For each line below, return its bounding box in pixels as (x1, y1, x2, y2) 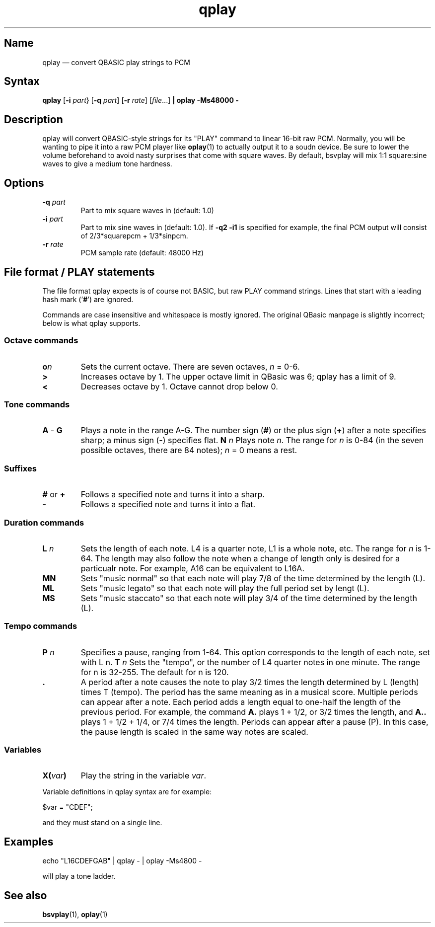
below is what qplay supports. (42, 318, 141, 327)
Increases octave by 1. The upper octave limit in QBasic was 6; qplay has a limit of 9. (80, 371, 396, 382)
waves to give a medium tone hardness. (42, 159, 172, 168)
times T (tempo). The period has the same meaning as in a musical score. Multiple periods (80, 687, 418, 697)
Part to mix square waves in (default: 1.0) (80, 206, 214, 215)
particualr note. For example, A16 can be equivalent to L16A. (80, 563, 304, 573)
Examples (4, 835, 54, 848)
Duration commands (4, 517, 84, 528)
